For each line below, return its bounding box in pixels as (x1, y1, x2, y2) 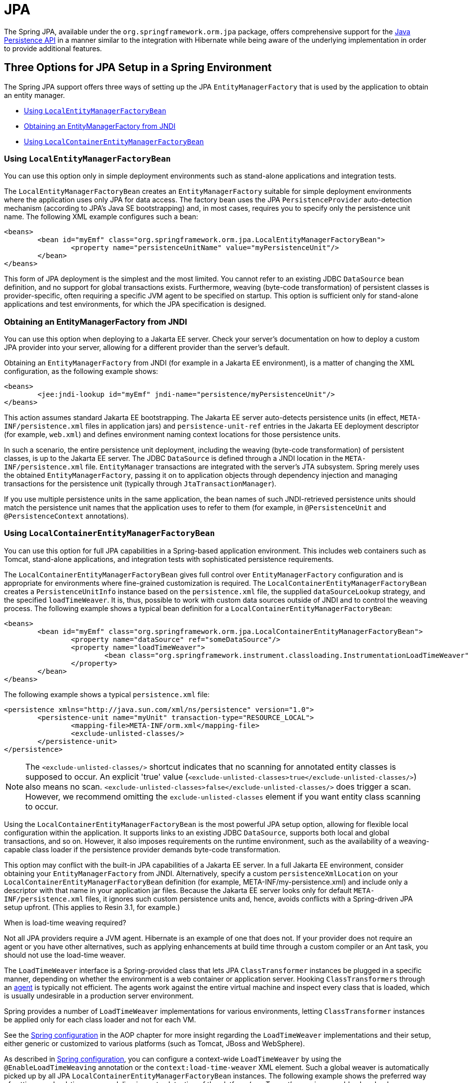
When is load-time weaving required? (4, 918, 126, 927)
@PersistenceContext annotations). (4, 512, 129, 521)
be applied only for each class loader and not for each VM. (4, 1015, 196, 1024)
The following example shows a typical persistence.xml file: (4, 690, 210, 699)
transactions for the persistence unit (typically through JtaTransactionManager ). (4, 479, 277, 488)
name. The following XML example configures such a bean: (4, 212, 198, 221)
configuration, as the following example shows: (4, 367, 158, 376)
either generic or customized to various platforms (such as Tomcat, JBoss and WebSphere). (4, 1039, 305, 1048)
